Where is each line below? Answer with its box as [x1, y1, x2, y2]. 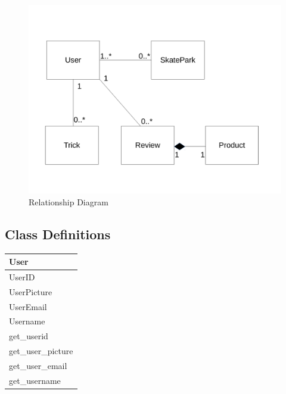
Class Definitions [5, 224, 111, 243]
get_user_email [9, 359, 67, 371]
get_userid [9, 330, 48, 342]
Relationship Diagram [29, 195, 108, 208]
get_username [9, 374, 61, 386]
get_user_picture [9, 345, 73, 357]
